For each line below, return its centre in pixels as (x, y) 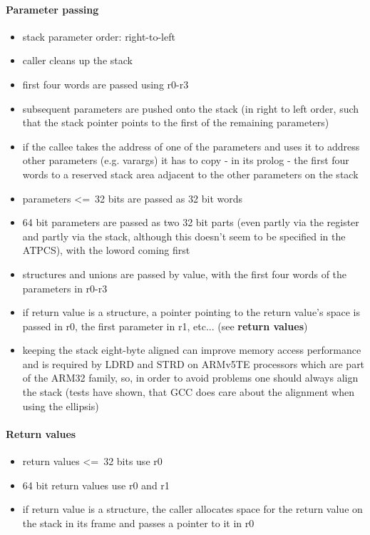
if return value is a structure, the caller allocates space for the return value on (192, 509)
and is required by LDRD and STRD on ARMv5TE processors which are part (194, 363)
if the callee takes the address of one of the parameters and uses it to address (191, 146)
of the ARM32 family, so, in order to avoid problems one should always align (190, 378)
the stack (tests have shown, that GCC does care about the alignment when (188, 392)
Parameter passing (52, 9)
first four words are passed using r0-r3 (106, 84)
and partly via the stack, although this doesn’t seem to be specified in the (184, 236)
